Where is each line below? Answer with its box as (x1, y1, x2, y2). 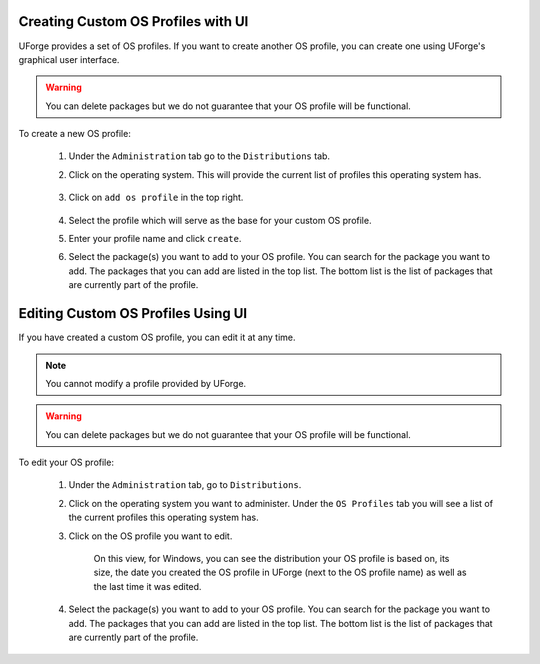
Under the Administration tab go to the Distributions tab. (68, 150, 330, 162)
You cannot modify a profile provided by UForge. (45, 377, 247, 389)
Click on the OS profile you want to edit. (68, 530, 233, 542)
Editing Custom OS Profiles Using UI (18, 305, 248, 322)
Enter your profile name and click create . (68, 233, 242, 245)
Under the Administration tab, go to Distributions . (68, 479, 302, 491)
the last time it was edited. (93, 580, 202, 592)
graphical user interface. (18, 53, 120, 65)
